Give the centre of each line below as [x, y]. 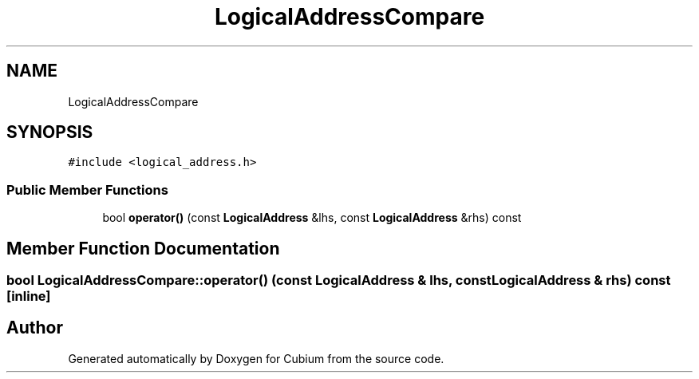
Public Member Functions [87, 189]
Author [35, 328]
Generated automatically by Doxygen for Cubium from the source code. [256, 358]
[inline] [29, 296]
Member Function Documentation [143, 248]
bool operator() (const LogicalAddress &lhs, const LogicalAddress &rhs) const [312, 218]
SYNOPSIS [50, 132]
